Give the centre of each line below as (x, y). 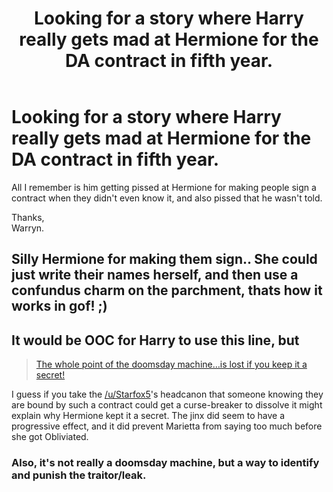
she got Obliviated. (50, 437)
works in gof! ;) (59, 306)
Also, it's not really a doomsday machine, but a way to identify (165, 463)
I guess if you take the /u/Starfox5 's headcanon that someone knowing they (167, 394)
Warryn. (28, 228)
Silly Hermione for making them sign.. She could (164, 259)
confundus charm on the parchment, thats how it (167, 290)
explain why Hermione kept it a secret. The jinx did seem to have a (148, 416)
